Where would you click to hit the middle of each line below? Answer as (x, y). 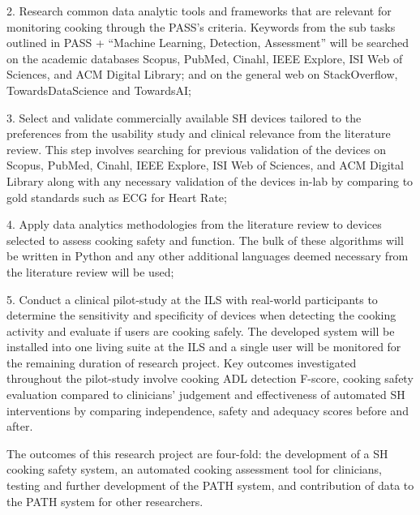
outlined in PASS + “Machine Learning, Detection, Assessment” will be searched (208, 43)
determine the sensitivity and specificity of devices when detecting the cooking (201, 315)
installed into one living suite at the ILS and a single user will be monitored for (204, 347)
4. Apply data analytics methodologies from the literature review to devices (194, 224)
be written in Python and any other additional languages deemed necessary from (208, 256)
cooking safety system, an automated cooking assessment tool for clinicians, (195, 469)
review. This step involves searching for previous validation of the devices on (197, 149)
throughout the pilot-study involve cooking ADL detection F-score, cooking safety (210, 378)
